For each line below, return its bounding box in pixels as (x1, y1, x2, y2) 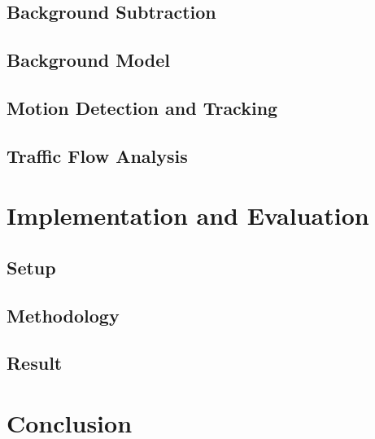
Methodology (7, 302, 120, 327)
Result (7, 350, 63, 375)
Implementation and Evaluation (7, 199, 369, 232)
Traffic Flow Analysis (7, 143, 188, 168)
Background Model (7, 47, 170, 72)
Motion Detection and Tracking (7, 94, 278, 120)
